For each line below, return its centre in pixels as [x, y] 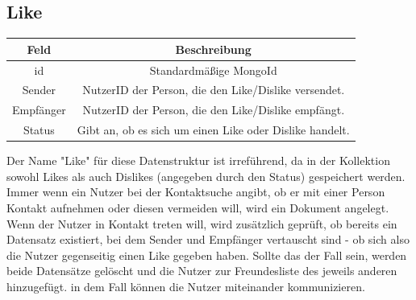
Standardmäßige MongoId [213, 70]
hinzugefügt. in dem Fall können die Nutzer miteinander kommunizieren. [186, 286]
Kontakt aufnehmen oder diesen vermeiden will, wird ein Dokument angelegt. [198, 207]
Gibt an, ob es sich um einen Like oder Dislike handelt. [213, 130]
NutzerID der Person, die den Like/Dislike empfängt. [214, 110]
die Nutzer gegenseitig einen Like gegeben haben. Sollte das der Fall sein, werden [207, 255]
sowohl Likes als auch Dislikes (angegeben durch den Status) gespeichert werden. [206, 176]
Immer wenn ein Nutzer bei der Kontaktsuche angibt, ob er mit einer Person [196, 192]
